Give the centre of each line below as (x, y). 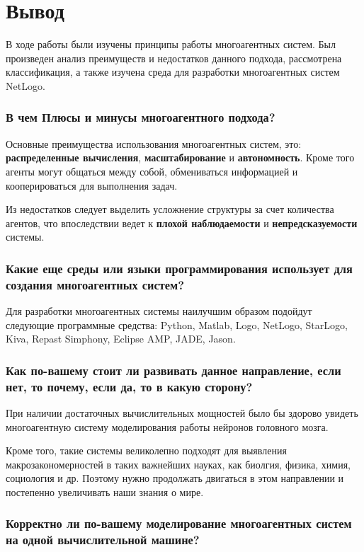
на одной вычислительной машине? (103, 540)
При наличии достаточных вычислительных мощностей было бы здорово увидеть (182, 412)
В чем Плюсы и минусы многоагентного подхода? (141, 117)
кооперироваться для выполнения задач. (92, 185)
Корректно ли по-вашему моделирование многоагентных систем (179, 523)
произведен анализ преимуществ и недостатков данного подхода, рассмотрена (174, 58)
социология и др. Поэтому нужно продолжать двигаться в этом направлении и (175, 478)
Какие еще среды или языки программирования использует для (179, 268)
